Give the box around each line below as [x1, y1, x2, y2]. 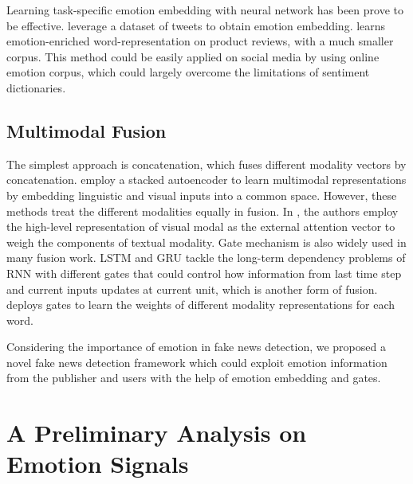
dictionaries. [6, 79, 66, 96]
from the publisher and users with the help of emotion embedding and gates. [6, 369, 381, 386]
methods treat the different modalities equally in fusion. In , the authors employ [6, 202, 399, 219]
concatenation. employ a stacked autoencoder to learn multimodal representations [6, 171, 407, 188]
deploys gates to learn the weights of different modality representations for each [6, 296, 395, 313]
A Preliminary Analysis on [6, 416, 307, 449]
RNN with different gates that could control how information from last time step [6, 264, 402, 281]
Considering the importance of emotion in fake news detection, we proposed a [6, 338, 386, 355]
